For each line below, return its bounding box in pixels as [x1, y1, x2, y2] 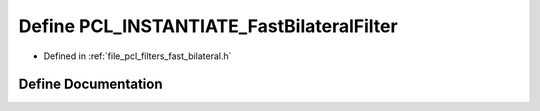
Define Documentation [18, 76, 163, 93]
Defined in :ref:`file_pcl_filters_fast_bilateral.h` [43, 50, 232, 62]
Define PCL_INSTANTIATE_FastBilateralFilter [18, 15, 399, 37]
